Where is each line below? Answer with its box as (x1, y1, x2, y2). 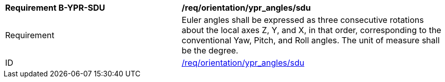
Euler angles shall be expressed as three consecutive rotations (181, 15, 424, 25)
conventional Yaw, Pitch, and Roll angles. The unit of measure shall (181, 35, 440, 45)
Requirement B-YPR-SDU (5, 3, 105, 13)
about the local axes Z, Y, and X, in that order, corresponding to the (181, 25, 441, 35)
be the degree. (181, 45, 238, 56)
